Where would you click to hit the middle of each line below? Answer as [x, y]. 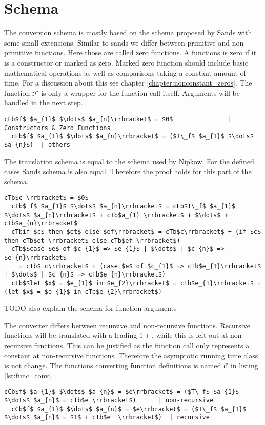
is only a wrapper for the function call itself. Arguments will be [140, 92]
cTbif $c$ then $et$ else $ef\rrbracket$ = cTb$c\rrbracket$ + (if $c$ [136, 232]
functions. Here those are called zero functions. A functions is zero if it [146, 52]
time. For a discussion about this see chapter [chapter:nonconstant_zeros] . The [128, 83]
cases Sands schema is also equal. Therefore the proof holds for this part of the [128, 171]
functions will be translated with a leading [71, 335]
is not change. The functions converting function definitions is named [113, 365]
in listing [244, 365]
